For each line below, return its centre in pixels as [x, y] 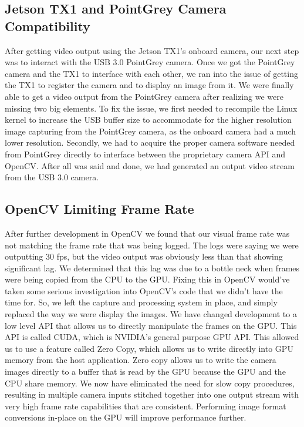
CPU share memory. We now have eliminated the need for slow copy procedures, [150, 383]
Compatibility [48, 26]
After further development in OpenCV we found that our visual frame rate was [147, 233]
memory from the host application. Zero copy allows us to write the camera [141, 360]
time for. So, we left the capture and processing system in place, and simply [141, 302]
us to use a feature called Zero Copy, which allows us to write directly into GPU [149, 348]
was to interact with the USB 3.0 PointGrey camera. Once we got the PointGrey [150, 62]
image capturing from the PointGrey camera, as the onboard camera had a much [151, 131]
